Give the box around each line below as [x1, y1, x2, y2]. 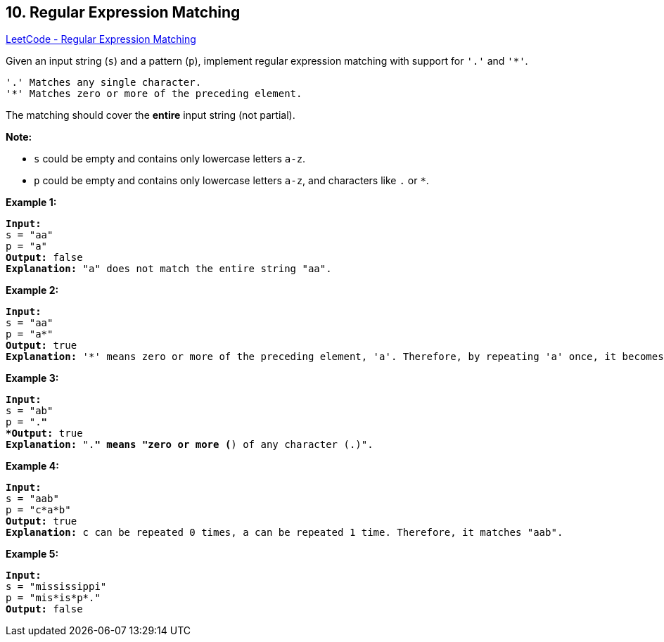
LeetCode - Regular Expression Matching [6, 33, 196, 46]
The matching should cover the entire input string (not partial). [6, 109, 295, 122]
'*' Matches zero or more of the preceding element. [6, 88, 302, 100]
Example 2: [6, 284, 59, 297]
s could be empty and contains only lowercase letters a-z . [34, 153, 306, 165]
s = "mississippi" [6, 581, 107, 593]
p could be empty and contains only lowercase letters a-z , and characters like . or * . [34, 174, 429, 187]
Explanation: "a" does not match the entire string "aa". [6, 263, 332, 275]
